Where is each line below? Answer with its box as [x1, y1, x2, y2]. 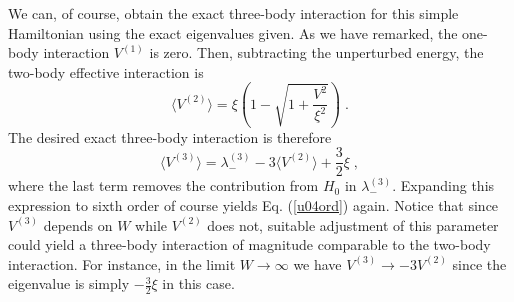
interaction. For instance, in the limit [8, 253, 236, 274]
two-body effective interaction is [8, 61, 204, 82]
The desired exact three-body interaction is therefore [8, 126, 332, 147]
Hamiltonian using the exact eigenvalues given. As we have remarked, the [8, 22, 458, 43]
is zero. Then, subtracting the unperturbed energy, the [149, 42, 484, 63]
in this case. [162, 273, 235, 294]
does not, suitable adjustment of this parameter [207, 214, 499, 235]
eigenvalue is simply [8, 273, 130, 294]
